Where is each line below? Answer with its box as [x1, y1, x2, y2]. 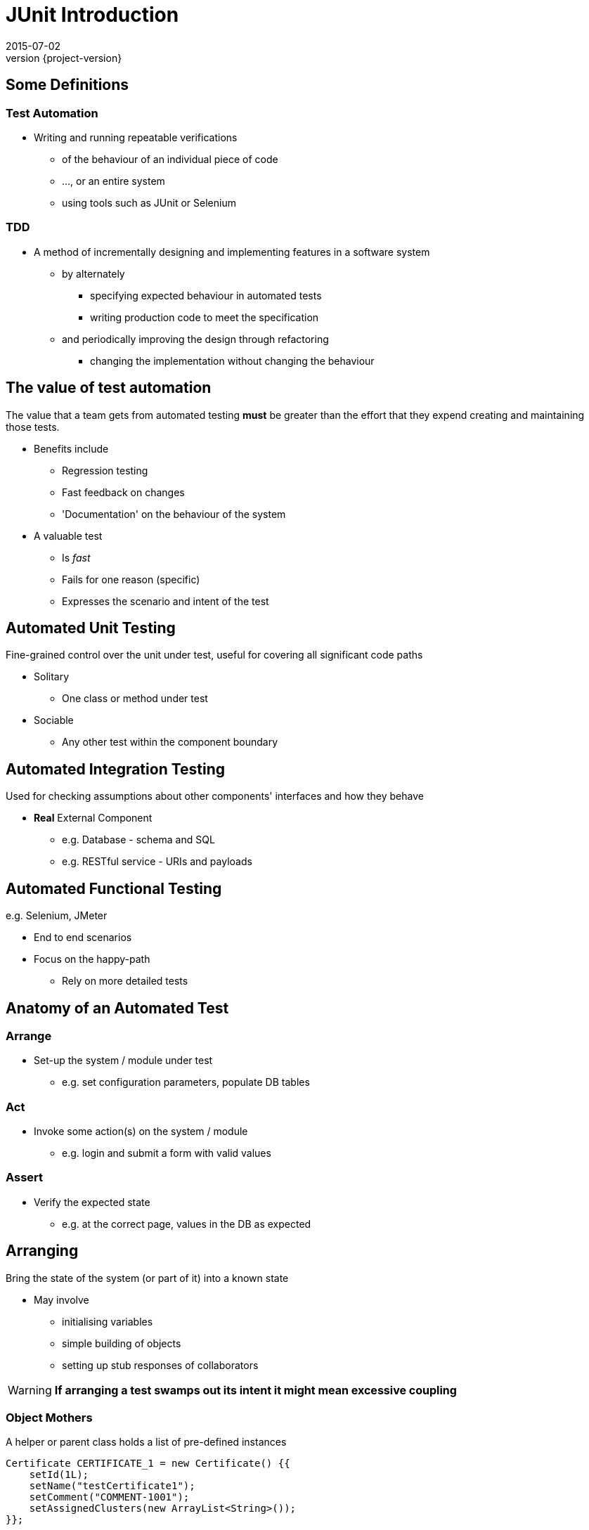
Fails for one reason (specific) [62, 573, 200, 585]
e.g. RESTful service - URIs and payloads [62, 855, 252, 868]
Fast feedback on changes [62, 486, 185, 498]
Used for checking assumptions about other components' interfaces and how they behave [6, 790, 424, 803]
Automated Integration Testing [6, 760, 226, 778]
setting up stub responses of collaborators [62, 1359, 259, 1371]
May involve [34, 1293, 89, 1306]
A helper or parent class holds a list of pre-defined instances [6, 1436, 287, 1448]
